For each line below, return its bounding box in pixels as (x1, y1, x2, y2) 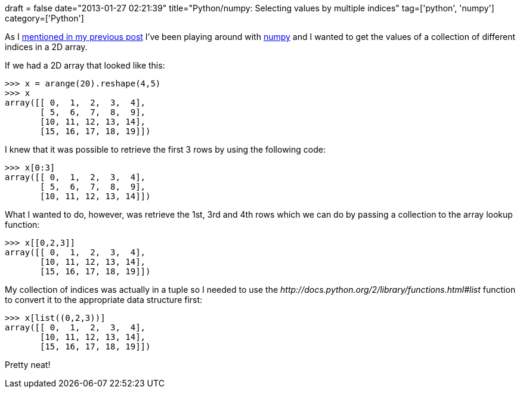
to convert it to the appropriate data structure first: (5, 295, 203, 305)
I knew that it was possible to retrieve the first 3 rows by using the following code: (5, 144, 326, 154)
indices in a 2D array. (5, 42, 88, 52)
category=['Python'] (5, 13, 84, 23)
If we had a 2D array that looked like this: (5, 60, 165, 70)
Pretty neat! (5, 360, 51, 370)
